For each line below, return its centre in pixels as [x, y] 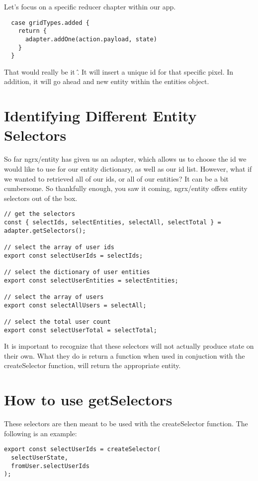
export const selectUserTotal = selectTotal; [81, 330]
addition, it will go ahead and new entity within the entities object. [107, 81]
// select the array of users [54, 297]
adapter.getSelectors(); [45, 231]
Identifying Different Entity [100, 116]
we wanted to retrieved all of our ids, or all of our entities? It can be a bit [116, 178]
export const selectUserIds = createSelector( [82, 449]
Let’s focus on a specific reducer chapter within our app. [90, 6]
